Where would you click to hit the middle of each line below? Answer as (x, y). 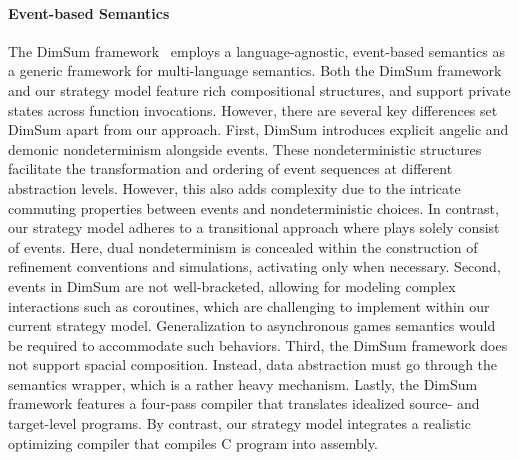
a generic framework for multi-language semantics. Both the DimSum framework (255, 70)
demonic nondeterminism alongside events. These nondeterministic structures (245, 148)
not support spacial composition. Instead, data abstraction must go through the (253, 364)
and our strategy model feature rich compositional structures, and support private (259, 89)
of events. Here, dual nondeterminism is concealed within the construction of (243, 246)
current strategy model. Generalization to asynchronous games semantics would (252, 325)
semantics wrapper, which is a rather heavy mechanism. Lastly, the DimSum (243, 383)
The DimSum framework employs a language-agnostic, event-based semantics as (256, 50)
